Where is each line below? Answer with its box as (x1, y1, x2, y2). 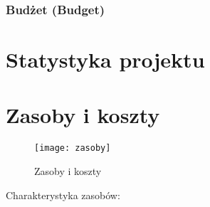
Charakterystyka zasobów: (6, 187, 120, 202)
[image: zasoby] (34, 143, 111, 154)
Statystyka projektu (6, 45, 205, 74)
